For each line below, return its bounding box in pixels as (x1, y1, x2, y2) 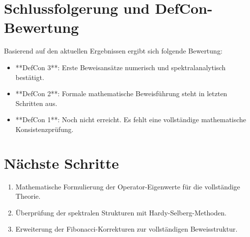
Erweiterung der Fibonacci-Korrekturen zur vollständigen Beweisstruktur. (15, 224, 238, 234)
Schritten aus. (15, 98, 57, 108)
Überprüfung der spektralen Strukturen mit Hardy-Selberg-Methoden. (15, 207, 227, 217)
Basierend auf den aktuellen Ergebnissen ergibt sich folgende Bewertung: (4, 46, 222, 56)
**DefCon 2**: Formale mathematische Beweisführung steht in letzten (15, 88, 227, 99)
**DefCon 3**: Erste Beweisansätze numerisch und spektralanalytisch (15, 62, 226, 72)
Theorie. (15, 191, 41, 201)
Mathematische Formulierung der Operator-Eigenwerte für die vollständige (15, 181, 240, 191)
